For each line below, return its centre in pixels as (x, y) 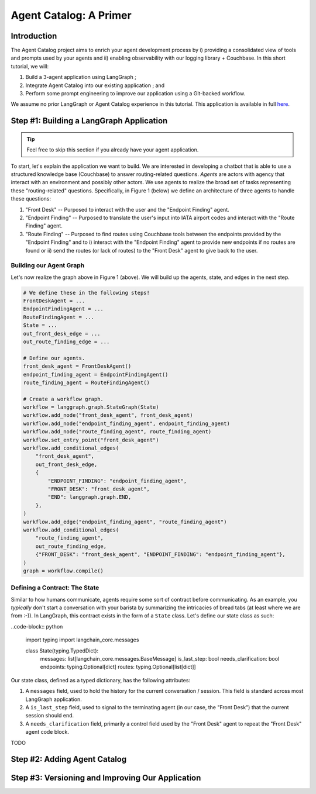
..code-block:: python (37, 626)
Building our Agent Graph (48, 265)
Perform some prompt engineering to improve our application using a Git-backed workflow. (135, 94)
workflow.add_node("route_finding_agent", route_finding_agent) (117, 432)
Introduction (34, 36)
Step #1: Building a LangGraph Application (89, 121)
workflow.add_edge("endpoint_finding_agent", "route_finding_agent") (125, 522)
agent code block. (47, 732)
